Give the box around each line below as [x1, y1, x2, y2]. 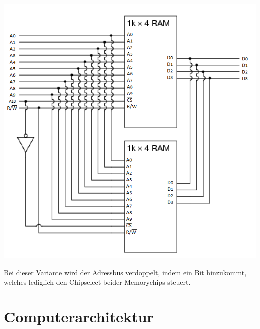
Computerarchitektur [4, 306, 154, 327]
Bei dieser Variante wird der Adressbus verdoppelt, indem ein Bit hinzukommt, [4, 267, 247, 277]
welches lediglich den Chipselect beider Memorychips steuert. [4, 277, 191, 287]
